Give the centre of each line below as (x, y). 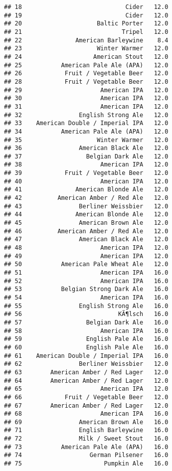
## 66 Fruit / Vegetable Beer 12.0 (86, 397)
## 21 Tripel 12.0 (86, 32)
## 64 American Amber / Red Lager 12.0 (86, 381)
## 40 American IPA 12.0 (86, 181)
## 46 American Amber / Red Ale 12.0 (86, 231)
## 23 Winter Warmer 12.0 (86, 49)
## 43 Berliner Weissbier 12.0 (86, 206)
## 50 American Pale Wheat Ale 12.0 (86, 264)
